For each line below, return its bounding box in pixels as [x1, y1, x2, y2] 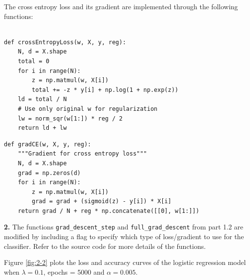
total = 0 [18, 57, 50, 65]
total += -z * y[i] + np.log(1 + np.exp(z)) [32, 86, 178, 93]
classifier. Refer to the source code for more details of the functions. [4, 241, 206, 251]
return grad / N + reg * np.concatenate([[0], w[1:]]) [18, 207, 199, 214]
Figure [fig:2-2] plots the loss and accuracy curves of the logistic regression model [4, 257, 246, 267]
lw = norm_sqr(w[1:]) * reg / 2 [18, 115, 123, 122]
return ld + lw [18, 124, 67, 132]
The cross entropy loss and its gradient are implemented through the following [4, 1, 238, 11]
